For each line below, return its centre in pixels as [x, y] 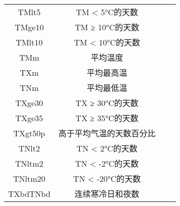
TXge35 [29, 118]
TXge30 [29, 102]
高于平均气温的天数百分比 [107, 133]
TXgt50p [29, 133]
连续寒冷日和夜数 [107, 194]
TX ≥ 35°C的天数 [107, 118]
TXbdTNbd [29, 193]
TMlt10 [29, 42]
